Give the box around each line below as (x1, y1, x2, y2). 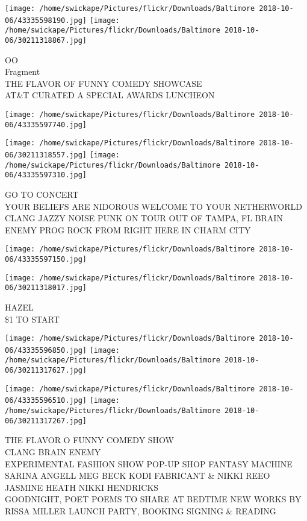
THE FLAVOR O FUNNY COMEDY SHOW (5, 434, 174, 446)
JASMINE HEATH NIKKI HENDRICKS (5, 481, 159, 493)
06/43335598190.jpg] (5, 16, 87, 25)
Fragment (5, 65, 40, 78)
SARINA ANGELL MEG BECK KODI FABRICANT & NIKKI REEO (5, 469, 270, 482)
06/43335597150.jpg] (5, 254, 87, 264)
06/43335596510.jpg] (5, 396, 87, 405)
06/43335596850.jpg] (5, 346, 87, 355)
